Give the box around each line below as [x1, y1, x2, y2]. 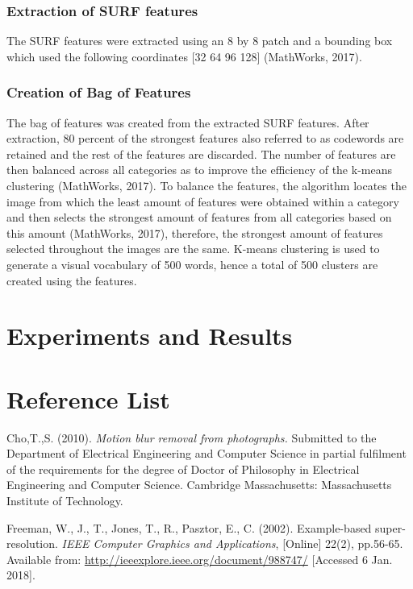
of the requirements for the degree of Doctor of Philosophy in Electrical [6, 460, 360, 477]
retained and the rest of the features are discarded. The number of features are [6, 145, 396, 162]
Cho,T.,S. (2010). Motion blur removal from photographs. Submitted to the [6, 429, 377, 446]
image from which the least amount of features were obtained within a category [6, 193, 399, 209]
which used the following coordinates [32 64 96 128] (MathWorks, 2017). [6, 48, 362, 64]
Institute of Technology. [6, 492, 123, 509]
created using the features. [6, 272, 137, 288]
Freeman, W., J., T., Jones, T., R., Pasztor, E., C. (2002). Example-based [6, 519, 372, 536]
